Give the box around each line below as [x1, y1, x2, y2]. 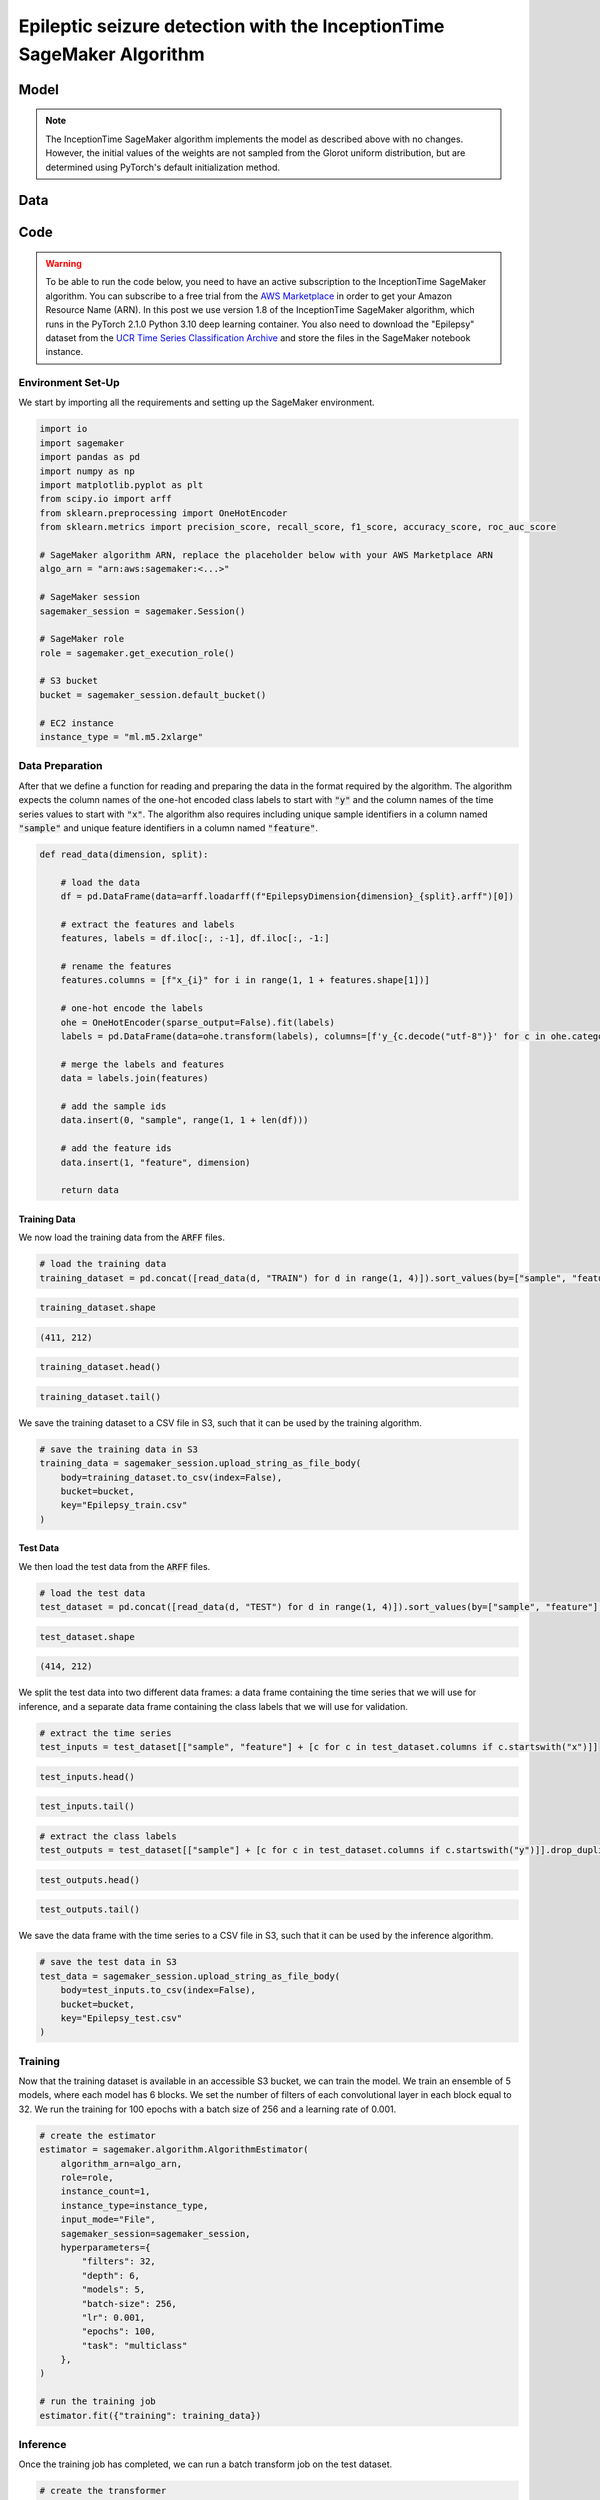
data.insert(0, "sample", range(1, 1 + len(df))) [60, 1115, 309, 1126]
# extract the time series [39, 1727, 172, 1739]
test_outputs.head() [39, 1874, 140, 1885]
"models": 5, [81, 2284, 146, 2295]
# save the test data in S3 [39, 1956, 177, 1968]
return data [60, 1185, 120, 1196]
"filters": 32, [81, 2256, 157, 2267]
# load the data [60, 876, 140, 888]
